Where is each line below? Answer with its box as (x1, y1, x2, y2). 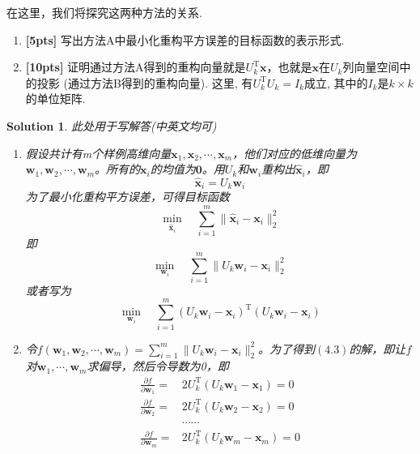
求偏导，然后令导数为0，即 (87, 358, 229, 375)
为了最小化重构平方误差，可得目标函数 (25, 188, 230, 205)
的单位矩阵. (25, 90, 86, 107)
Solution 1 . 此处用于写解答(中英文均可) (6, 117, 217, 134)
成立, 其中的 (303, 74, 368, 91)
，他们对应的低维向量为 (232, 144, 358, 161)
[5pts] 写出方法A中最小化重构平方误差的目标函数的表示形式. (25, 31, 345, 48)
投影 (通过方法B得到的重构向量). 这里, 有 (36, 74, 253, 91)
